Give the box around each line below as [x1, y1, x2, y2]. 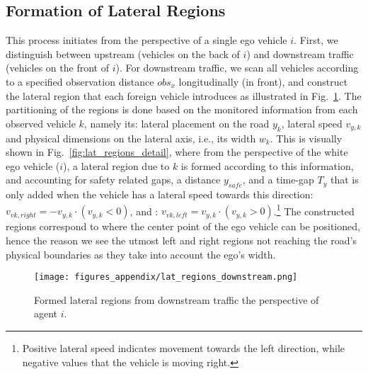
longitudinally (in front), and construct [178, 74, 348, 89]
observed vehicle [6, 115, 76, 130]
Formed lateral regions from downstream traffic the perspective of [34, 292, 319, 307]
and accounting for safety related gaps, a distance [6, 172, 221, 187]
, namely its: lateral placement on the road [84, 115, 270, 130]
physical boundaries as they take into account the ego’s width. [6, 246, 276, 261]
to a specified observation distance [6, 74, 154, 89]
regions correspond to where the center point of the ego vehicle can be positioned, [6, 219, 360, 234]
